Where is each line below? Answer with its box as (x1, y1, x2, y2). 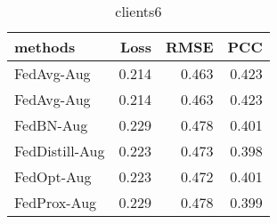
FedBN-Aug (14, 115, 88, 135)
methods (14, 36, 76, 57)
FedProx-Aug (14, 192, 97, 212)
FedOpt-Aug (14, 166, 92, 187)
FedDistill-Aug (14, 140, 105, 161)
